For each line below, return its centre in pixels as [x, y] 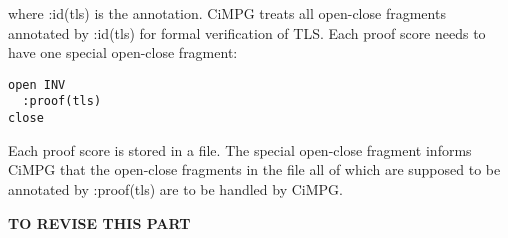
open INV [37, 84]
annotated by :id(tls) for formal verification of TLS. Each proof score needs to [247, 32]
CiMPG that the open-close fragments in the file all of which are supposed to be [254, 169]
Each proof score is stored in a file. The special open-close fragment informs [240, 149]
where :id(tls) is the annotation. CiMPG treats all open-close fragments [227, 13]
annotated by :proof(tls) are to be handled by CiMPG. [175, 188]
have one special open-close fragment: [123, 52]
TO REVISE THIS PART [99, 222]
